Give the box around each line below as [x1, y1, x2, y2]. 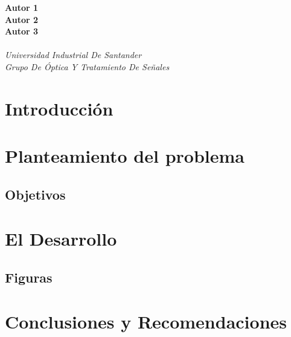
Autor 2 [5, 13, 39, 25]
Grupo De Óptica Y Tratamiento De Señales [5, 60, 170, 73]
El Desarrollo [5, 226, 117, 251]
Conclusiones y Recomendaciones [5, 309, 287, 334]
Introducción [5, 96, 114, 120]
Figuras [5, 267, 53, 286]
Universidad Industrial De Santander [5, 48, 142, 61]
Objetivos [5, 185, 66, 203]
